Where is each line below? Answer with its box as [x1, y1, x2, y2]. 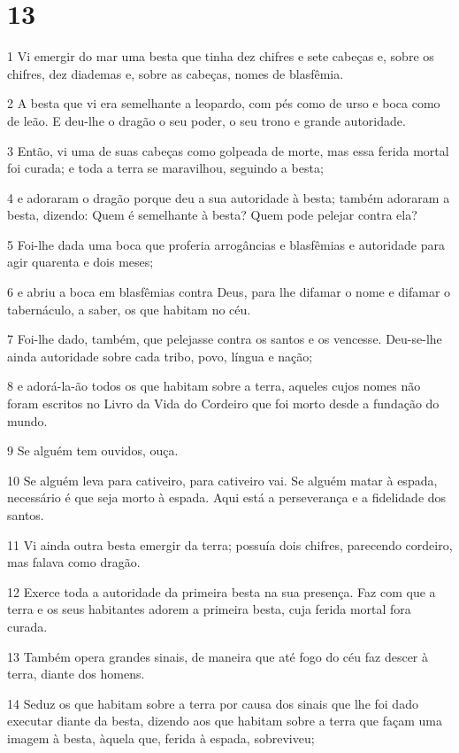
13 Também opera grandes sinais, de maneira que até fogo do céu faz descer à [7, 647, 429, 665]
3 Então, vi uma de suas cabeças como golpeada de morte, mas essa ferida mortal [7, 141, 449, 159]
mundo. [7, 411, 48, 430]
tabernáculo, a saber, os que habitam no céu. [7, 299, 251, 318]
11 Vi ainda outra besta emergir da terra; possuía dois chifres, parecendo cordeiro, [7, 535, 453, 554]
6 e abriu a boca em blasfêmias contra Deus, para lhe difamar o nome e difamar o [7, 283, 451, 301]
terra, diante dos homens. [7, 664, 145, 683]
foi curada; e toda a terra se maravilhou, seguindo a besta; [7, 159, 324, 177]
